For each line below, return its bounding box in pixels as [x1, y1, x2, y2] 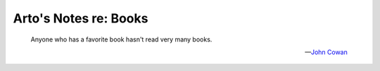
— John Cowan [305, 48, 348, 56]
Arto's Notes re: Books [13, 11, 148, 26]
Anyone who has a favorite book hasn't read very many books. [30, 35, 213, 44]
